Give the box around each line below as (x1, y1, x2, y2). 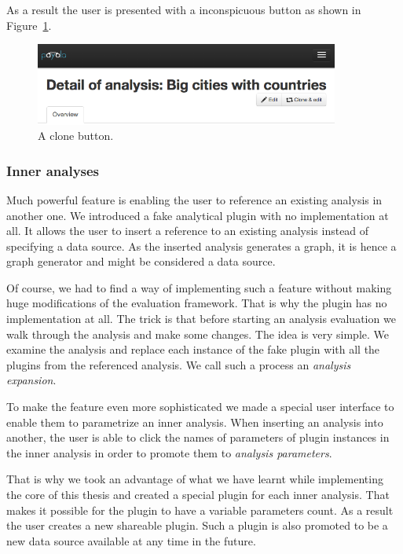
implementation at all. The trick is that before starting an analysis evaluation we (6, 310, 396, 327)
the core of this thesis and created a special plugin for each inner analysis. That (6, 486, 390, 502)
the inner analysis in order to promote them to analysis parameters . (6, 444, 332, 460)
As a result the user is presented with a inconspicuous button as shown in (6, 2, 361, 17)
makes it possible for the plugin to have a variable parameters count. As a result (6, 501, 394, 518)
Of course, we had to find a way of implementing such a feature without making (6, 279, 392, 295)
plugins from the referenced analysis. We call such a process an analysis (6, 356, 351, 372)
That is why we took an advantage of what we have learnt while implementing (6, 471, 383, 487)
